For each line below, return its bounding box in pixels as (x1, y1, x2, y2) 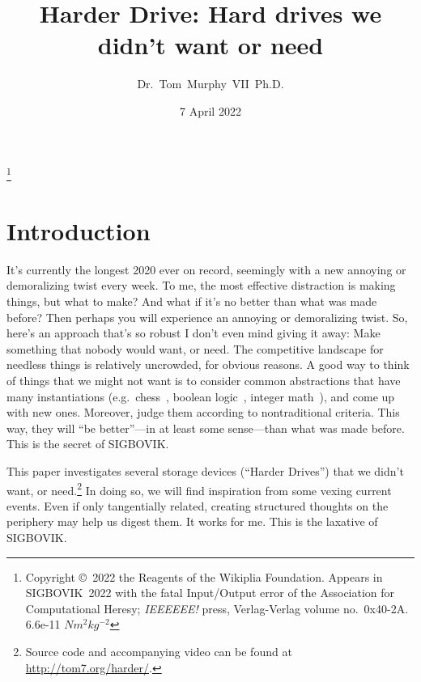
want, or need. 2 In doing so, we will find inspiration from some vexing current (6, 479, 392, 498)
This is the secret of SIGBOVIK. (6, 435, 169, 452)
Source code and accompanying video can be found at (25, 643, 292, 659)
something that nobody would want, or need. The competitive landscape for (6, 340, 384, 357)
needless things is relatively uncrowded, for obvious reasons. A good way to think (6, 356, 410, 373)
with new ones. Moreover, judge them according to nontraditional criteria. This (6, 404, 400, 421)
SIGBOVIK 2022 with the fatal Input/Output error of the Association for (25, 584, 395, 601)
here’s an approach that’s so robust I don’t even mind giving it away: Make (6, 324, 381, 341)
